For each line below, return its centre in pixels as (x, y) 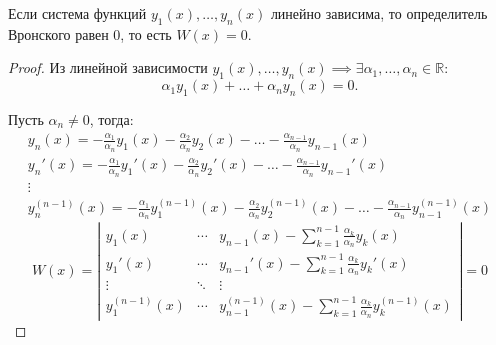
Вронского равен (58, 33)
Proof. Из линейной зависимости (108, 67)
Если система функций (77, 13)
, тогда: (111, 118)
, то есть (146, 33)
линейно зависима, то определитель (379, 13)
